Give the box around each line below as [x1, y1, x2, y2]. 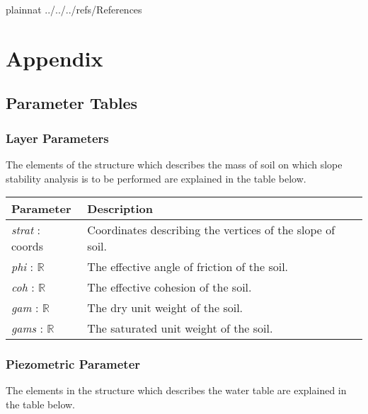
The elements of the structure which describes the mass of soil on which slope [6, 156, 343, 171]
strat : [11, 222, 41, 238]
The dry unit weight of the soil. [87, 299, 243, 316]
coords [11, 238, 44, 255]
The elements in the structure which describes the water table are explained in [6, 383, 347, 398]
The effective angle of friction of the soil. [87, 258, 289, 275]
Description [87, 200, 153, 217]
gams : [11, 320, 43, 337]
